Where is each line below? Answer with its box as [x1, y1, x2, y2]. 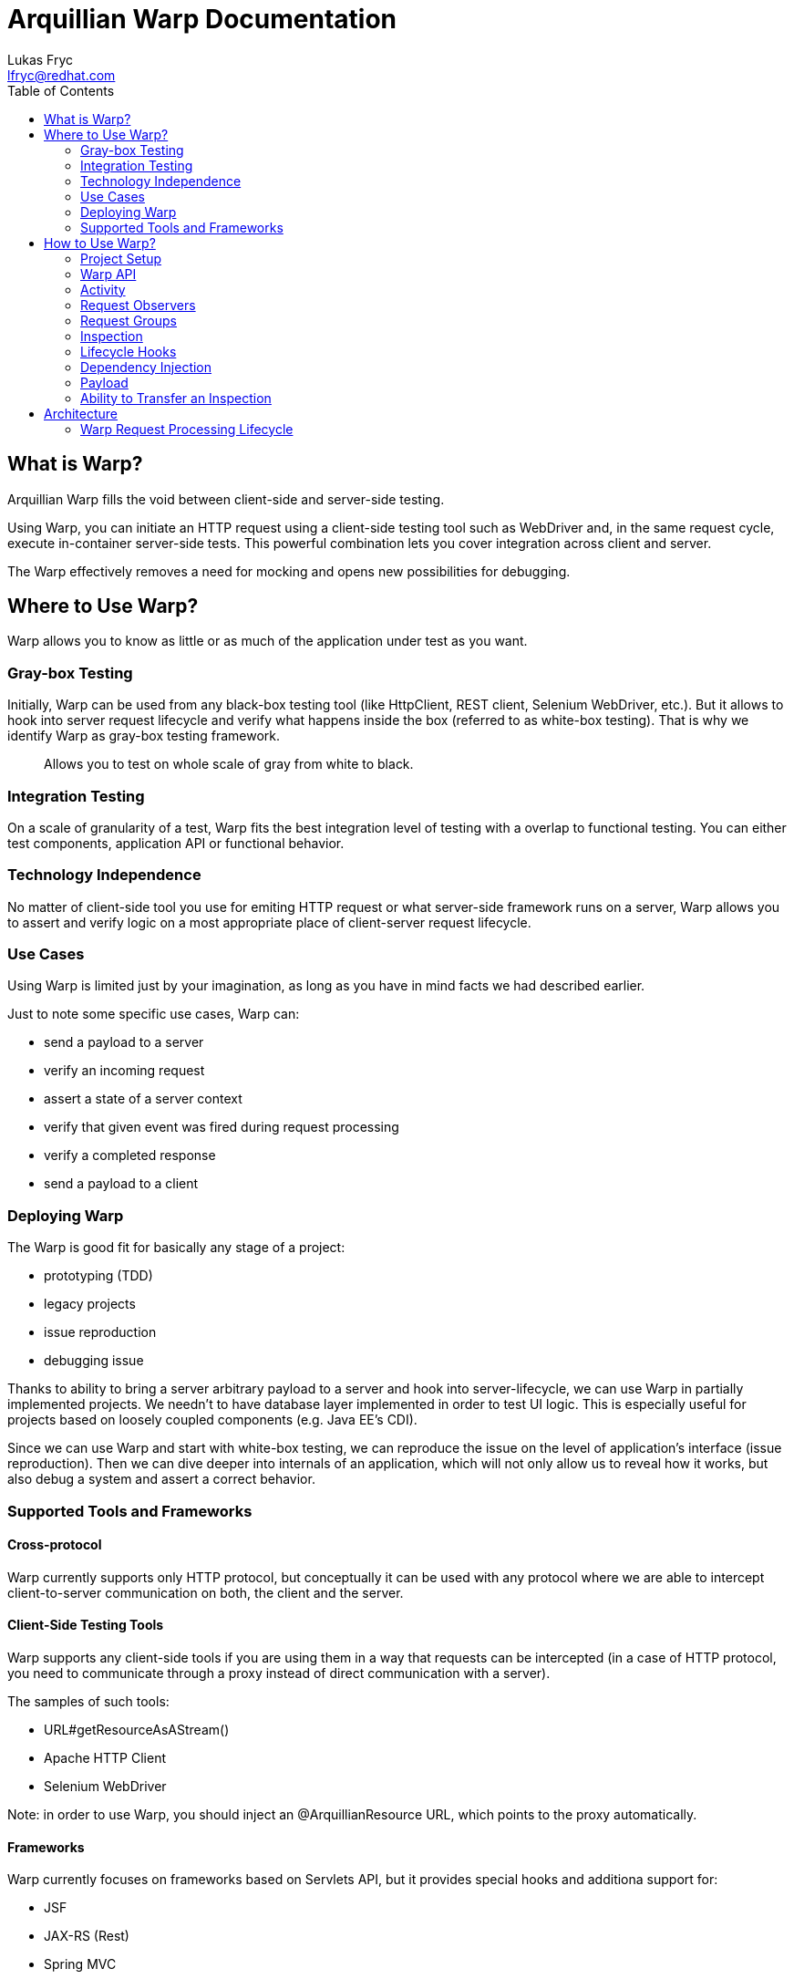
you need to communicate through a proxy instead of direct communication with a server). [7, 1665, 551, 1681]
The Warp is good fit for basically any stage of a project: [7, 1239, 345, 1256]
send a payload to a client [44, 1176, 199, 1192]
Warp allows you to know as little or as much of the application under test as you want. [7, 633, 528, 649]
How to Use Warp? [44, 234, 156, 251]
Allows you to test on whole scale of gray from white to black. [44, 756, 414, 772]
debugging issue [44, 1352, 144, 1369]
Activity [80, 281, 126, 297]
